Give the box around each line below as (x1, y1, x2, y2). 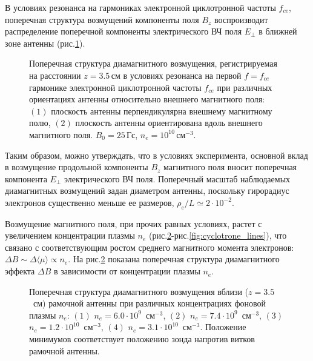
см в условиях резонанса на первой (111, 68, 242, 81)
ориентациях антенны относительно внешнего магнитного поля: (29, 93, 265, 105)
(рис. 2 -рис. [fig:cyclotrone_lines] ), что (149, 229, 287, 242)
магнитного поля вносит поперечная (163, 161, 297, 173)
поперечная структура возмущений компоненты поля (5, 13, 199, 25)
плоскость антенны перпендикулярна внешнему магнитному (51, 104, 272, 117)
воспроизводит (214, 13, 268, 25)
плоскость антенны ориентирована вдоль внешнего (75, 116, 263, 129)
